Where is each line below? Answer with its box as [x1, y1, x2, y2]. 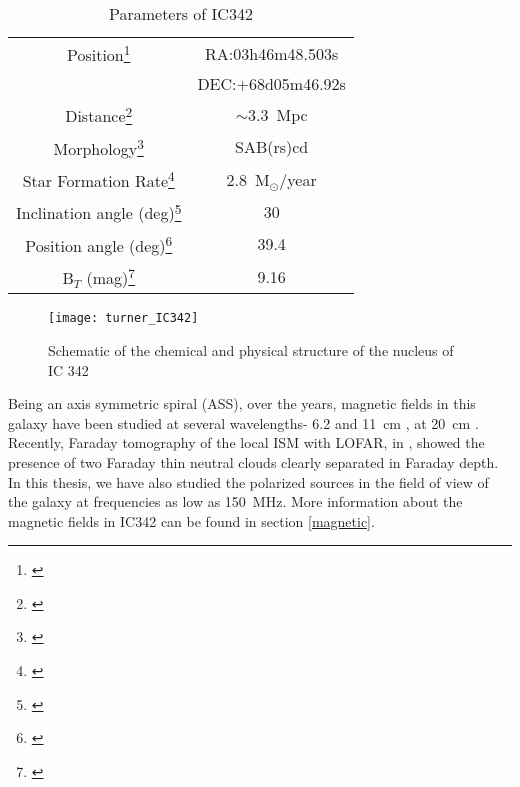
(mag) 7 [86, 262, 135, 290]
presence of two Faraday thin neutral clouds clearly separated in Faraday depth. [8, 451, 499, 472]
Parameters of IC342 [108, 2, 253, 25]
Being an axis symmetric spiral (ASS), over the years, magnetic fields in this [8, 393, 476, 414]
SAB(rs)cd [235, 135, 309, 159]
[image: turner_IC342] [48, 311, 199, 326]
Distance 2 [65, 101, 133, 128]
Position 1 [66, 40, 131, 67]
